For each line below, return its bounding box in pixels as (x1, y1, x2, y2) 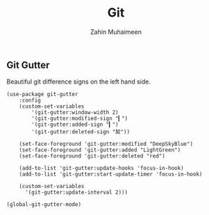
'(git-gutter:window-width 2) (31, 109, 119, 116)
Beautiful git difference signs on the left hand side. (6, 77, 151, 86)
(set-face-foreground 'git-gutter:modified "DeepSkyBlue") (19, 140, 194, 148)
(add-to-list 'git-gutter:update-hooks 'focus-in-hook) (19, 165, 185, 172)
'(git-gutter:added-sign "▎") (31, 121, 119, 129)
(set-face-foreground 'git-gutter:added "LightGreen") (19, 147, 181, 153)
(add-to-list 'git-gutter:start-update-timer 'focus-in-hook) (19, 171, 203, 178)
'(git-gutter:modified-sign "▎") (31, 115, 128, 122)
